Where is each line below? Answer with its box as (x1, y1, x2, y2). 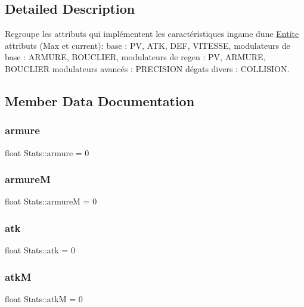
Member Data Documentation (5, 91, 195, 110)
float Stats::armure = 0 (5, 146, 89, 159)
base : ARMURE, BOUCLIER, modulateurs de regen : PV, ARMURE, (5, 51, 266, 63)
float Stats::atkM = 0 (5, 293, 83, 305)
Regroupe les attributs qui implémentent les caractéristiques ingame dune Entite (5, 27, 299, 40)
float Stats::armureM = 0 (5, 195, 97, 207)
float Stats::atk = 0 (5, 244, 75, 256)
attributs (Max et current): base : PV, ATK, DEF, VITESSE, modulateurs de (5, 39, 290, 51)
